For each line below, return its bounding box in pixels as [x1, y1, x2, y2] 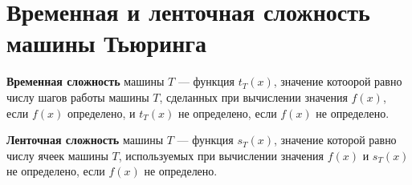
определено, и [67, 104, 136, 121]
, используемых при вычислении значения [118, 147, 324, 163]
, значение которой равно [273, 131, 397, 148]
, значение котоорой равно [273, 73, 402, 90]
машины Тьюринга [6, 26, 207, 59]
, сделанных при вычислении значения [159, 88, 348, 105]
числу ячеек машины [6, 147, 108, 163]
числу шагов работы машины [6, 88, 149, 105]
